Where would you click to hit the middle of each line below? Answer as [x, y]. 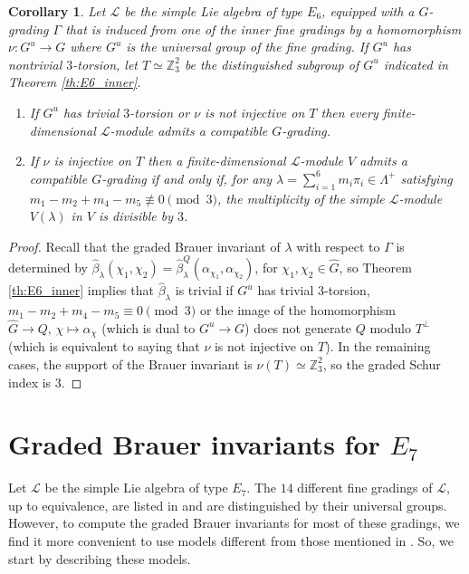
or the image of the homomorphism [297, 310]
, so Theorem [375, 268]
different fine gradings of [365, 488]
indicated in [416, 64]
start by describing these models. [100, 558]
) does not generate [298, 327]
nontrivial [35, 64]
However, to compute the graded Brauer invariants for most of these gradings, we [234, 523]
